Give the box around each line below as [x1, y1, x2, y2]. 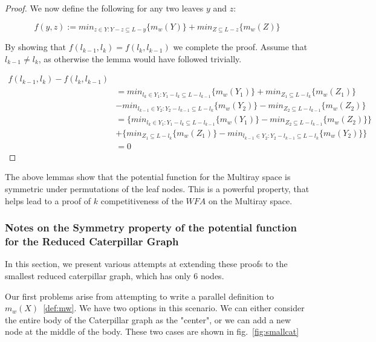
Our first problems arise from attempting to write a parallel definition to [5, 289, 274, 302]
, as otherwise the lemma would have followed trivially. [38, 52, 242, 65]
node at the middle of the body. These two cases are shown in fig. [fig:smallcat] [5, 325, 299, 338]
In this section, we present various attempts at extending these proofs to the [5, 257, 288, 270]
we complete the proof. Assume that [173, 40, 308, 53]
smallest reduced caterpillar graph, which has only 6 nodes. [5, 269, 224, 282]
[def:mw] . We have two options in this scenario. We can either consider [43, 302, 305, 314]
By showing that [5, 40, 66, 53]
